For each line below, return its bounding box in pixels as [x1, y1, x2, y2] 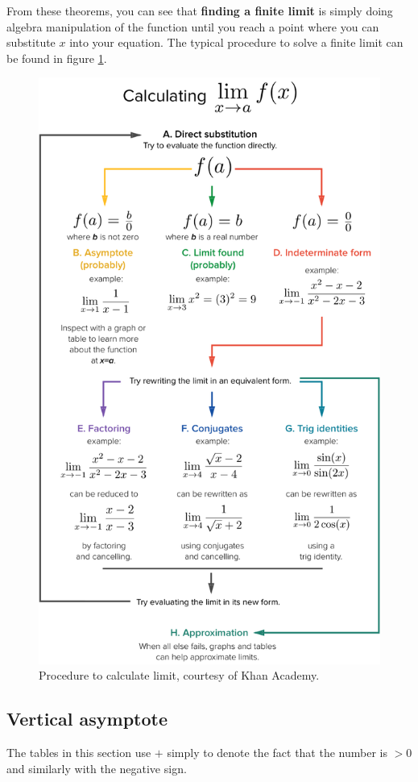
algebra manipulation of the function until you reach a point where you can [6, 18, 379, 35]
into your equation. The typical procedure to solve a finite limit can [69, 34, 404, 51]
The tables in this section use [6, 744, 151, 761]
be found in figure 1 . [6, 49, 107, 66]
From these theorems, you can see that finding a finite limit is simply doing [6, 2, 393, 19]
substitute [6, 34, 56, 51]
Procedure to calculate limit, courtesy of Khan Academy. [39, 667, 320, 684]
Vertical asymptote [6, 706, 168, 731]
